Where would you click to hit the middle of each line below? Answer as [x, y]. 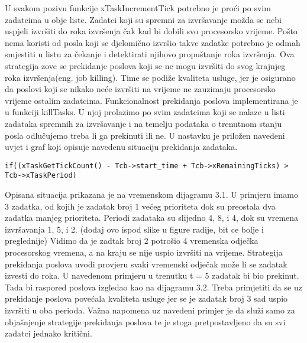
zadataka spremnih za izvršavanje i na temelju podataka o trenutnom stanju [143, 123]
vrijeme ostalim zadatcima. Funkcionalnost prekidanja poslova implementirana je [151, 100]
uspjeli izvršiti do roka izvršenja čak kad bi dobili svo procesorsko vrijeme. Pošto [151, 31]
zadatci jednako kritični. [49, 333]
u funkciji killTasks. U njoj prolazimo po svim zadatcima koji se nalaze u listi [145, 112]
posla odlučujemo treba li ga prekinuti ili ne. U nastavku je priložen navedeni [145, 135]
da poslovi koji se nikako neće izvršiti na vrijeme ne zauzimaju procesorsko [140, 89]
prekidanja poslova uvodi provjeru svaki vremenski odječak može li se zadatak [146, 264]
